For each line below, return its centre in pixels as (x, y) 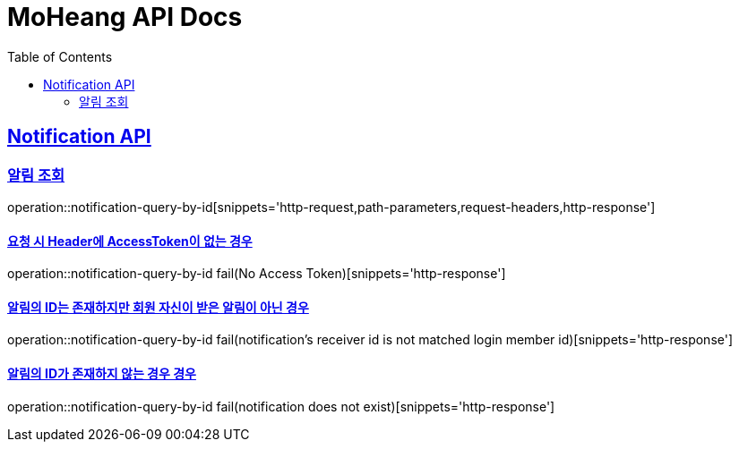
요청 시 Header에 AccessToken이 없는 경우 (130, 241)
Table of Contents (60, 56)
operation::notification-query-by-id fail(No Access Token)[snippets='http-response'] (257, 274)
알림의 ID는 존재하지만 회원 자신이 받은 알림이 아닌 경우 (158, 307)
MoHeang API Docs (125, 17)
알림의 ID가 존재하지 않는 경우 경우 (102, 374)
